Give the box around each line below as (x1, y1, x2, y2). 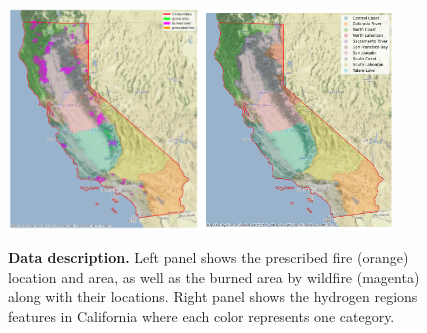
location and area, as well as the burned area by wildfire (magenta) (8, 266, 420, 287)
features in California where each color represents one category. (8, 306, 395, 327)
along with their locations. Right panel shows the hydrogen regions (8, 286, 418, 307)
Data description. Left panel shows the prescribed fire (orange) (8, 247, 409, 268)
